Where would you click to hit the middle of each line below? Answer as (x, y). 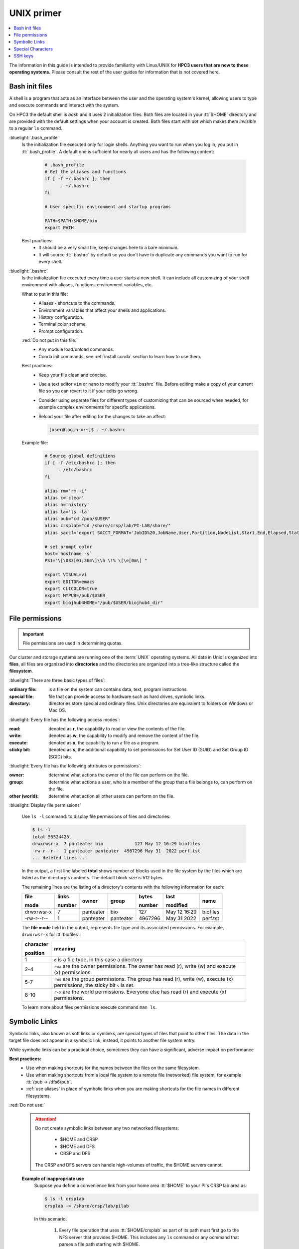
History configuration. (61, 317)
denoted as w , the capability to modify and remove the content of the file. (124, 736)
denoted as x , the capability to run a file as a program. (104, 742)
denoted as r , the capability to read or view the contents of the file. (117, 729)
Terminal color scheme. (63, 324)
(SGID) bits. (60, 756)
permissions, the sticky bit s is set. (94, 985)
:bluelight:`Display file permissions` (45, 805)
